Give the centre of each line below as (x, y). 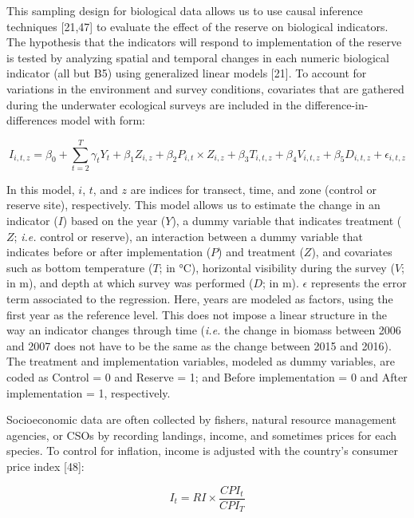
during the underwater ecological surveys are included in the (154, 104)
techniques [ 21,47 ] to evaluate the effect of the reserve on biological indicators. (197, 26)
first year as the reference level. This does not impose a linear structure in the (197, 314)
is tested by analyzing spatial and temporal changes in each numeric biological (198, 57)
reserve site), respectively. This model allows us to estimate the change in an (193, 205)
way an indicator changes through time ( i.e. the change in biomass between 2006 (204, 330)
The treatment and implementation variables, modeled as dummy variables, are (201, 361)
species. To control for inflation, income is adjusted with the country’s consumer (203, 451)
